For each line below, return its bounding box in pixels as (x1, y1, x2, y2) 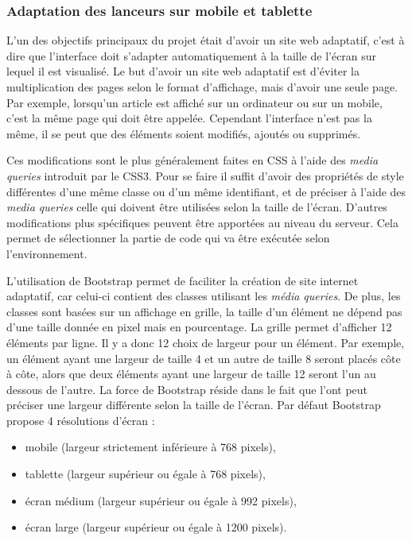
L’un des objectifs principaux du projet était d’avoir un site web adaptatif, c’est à (6, 32, 405, 48)
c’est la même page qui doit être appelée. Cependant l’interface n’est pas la (6, 110, 372, 126)
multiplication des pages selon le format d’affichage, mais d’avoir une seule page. (6, 79, 398, 95)
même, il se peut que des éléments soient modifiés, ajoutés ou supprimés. (6, 125, 361, 141)
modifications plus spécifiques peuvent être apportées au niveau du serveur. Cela (6, 214, 398, 230)
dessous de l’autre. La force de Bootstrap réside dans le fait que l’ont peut (6, 381, 368, 397)
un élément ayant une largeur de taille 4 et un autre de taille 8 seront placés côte (6, 350, 401, 366)
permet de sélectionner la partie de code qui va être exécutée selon (6, 230, 330, 246)
